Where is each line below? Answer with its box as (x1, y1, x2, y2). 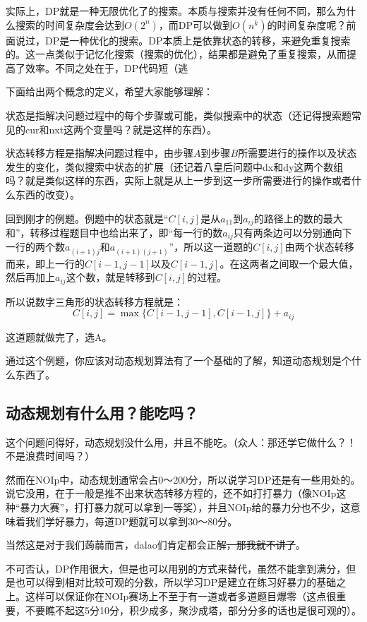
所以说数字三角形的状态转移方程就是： (6, 294, 183, 309)
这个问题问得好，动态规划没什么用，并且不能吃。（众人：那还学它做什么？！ (6, 434, 356, 449)
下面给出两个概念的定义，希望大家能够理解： (6, 84, 213, 99)
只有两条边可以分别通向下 (233, 225, 352, 239)
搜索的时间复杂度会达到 (15, 17, 124, 32)
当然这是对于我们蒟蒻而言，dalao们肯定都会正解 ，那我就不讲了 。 (6, 537, 306, 552)
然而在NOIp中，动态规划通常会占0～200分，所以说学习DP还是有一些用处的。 (6, 472, 361, 486)
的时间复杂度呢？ (267, 17, 347, 32)
